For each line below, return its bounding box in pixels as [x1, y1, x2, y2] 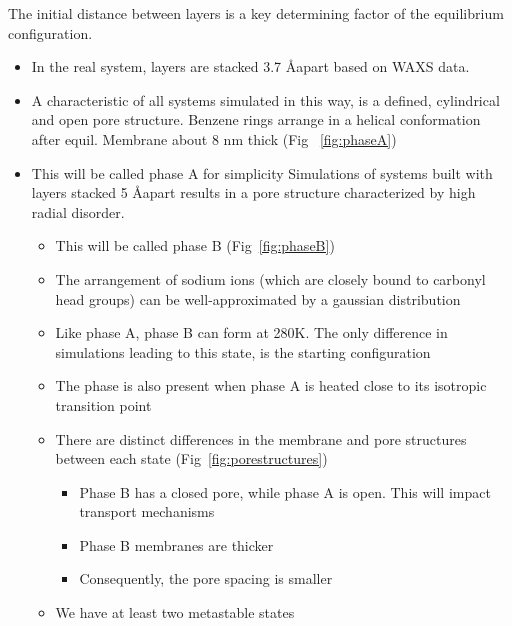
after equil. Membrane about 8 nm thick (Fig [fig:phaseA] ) [31, 128, 397, 149]
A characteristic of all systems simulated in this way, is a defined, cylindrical [31, 89, 500, 110]
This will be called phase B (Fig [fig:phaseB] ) [55, 235, 335, 256]
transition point [55, 394, 152, 415]
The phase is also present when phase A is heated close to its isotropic [55, 375, 487, 396]
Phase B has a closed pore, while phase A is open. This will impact [79, 481, 491, 502]
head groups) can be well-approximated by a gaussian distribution [55, 288, 461, 309]
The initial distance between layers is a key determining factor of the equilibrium [8, 3, 504, 23]
